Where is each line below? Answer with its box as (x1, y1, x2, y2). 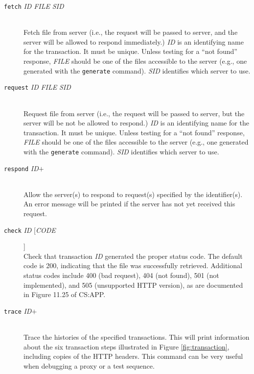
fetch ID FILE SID (4, 1, 64, 11)
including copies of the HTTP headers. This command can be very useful (23, 351, 243, 361)
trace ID (4, 305, 32, 316)
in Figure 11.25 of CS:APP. (23, 289, 106, 299)
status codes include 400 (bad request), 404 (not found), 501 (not (23, 270, 219, 280)
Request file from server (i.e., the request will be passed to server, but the (23, 108, 245, 118)
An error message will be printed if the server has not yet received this (23, 199, 235, 209)
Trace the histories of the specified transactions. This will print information (23, 332, 250, 342)
